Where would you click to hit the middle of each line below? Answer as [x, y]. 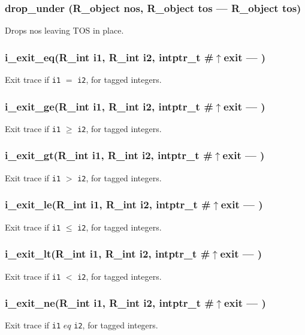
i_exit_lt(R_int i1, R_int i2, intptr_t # [108, 254]
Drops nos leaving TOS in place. [64, 30]
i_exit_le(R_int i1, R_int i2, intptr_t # [108, 204]
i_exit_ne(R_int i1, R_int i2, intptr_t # [109, 303]
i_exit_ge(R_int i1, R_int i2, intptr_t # [109, 106]
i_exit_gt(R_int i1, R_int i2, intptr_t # [109, 155]
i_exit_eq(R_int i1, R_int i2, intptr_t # [109, 57]
